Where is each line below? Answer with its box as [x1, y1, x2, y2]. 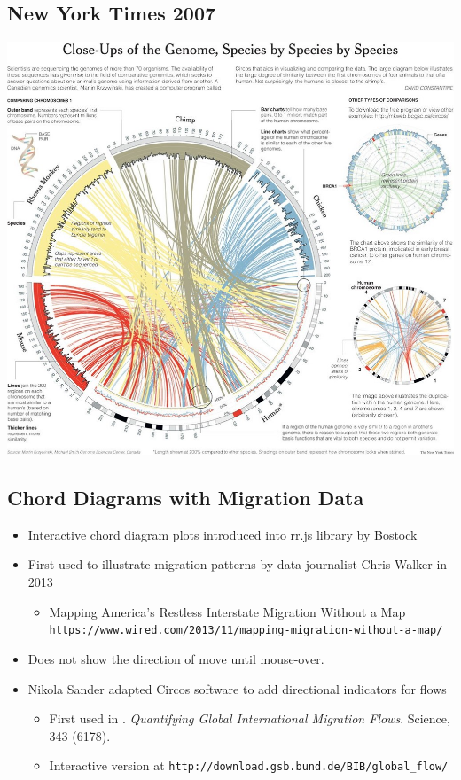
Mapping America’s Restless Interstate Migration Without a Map [49, 602, 406, 620]
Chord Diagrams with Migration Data [7, 484, 364, 511]
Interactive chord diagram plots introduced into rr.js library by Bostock [27, 525, 418, 543]
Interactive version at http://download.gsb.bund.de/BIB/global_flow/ [49, 756, 449, 775]
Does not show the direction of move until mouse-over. [27, 649, 324, 667]
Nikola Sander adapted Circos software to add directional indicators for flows [27, 679, 447, 698]
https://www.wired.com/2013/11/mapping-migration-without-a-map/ [49, 624, 443, 637]
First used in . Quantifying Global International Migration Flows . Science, [49, 709, 450, 728]
